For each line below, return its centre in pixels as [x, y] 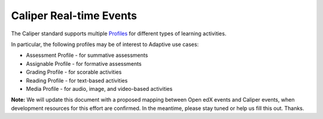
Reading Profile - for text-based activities [77, 80]
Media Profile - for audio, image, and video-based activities [99, 89]
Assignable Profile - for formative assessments [84, 63]
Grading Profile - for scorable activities [74, 72]
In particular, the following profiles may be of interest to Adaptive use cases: [105, 44]
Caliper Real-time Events [74, 16]
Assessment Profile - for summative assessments [87, 55]
